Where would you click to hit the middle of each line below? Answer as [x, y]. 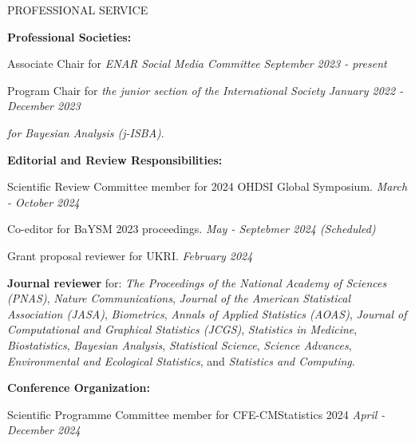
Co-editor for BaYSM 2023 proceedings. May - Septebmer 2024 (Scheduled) [192, 229]
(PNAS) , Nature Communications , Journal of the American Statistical [179, 298]
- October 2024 [43, 202]
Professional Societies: [69, 36]
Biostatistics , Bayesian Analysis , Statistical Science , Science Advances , [180, 344]
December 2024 [44, 430]
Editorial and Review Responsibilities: [115, 159]
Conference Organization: [79, 388]
